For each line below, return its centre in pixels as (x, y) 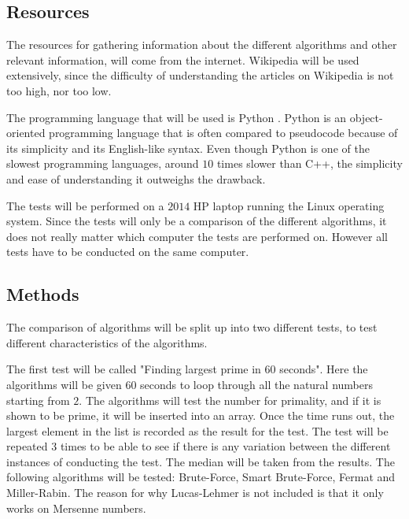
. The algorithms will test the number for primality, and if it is (230, 400)
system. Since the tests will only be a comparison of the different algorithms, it (197, 221)
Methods (43, 294)
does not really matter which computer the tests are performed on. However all (197, 236)
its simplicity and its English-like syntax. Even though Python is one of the (188, 148)
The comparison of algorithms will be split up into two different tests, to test (192, 327)
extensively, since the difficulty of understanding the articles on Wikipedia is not (200, 75)
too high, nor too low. (59, 90)
